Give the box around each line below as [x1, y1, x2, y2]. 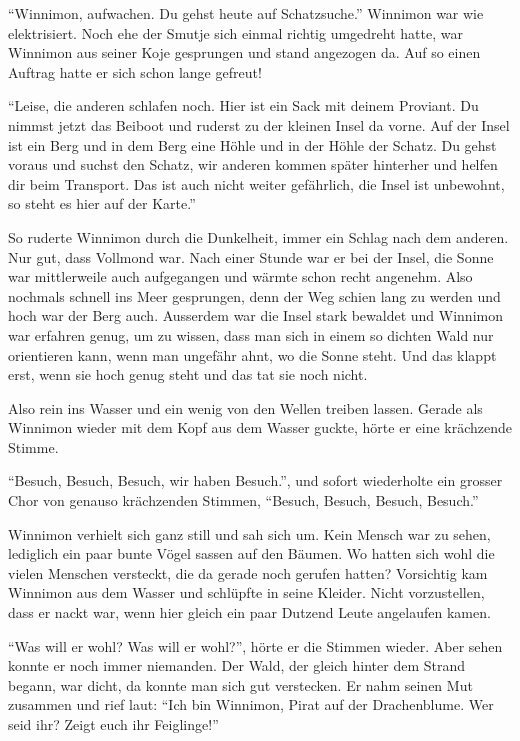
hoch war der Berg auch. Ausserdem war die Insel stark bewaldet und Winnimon [8, 305, 503, 326]
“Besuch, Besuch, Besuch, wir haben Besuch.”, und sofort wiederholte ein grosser [8, 470, 503, 491]
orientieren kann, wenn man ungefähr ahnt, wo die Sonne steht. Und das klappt [8, 344, 497, 365]
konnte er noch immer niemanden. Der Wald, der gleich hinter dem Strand [8, 655, 466, 676]
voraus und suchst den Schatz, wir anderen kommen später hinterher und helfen [8, 154, 498, 175]
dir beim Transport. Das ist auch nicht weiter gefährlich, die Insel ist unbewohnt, [8, 173, 505, 194]
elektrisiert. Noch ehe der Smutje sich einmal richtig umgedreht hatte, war [8, 22, 463, 43]
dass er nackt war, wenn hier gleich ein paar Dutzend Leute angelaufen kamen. [8, 602, 491, 623]
